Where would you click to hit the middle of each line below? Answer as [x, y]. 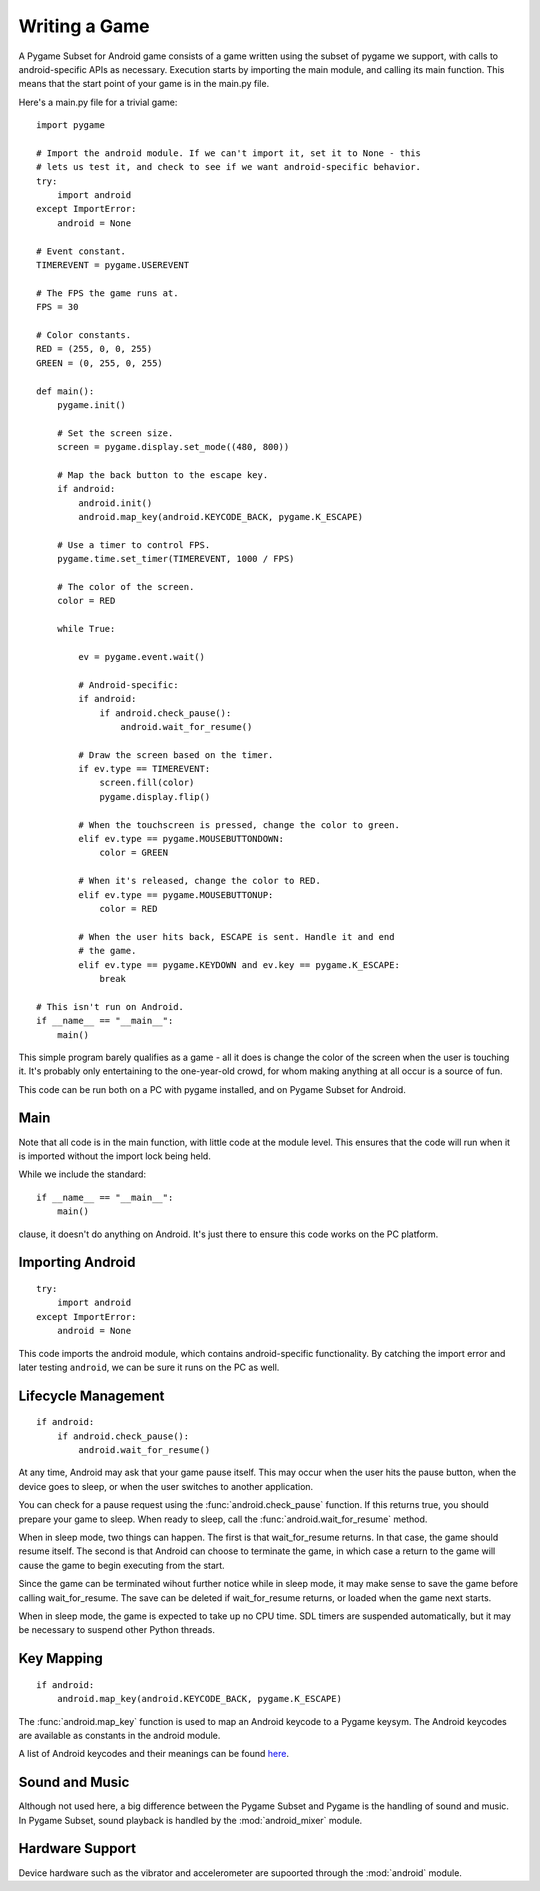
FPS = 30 [57, 307]
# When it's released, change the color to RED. [200, 881]
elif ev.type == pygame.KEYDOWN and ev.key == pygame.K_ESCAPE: [239, 964]
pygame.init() [91, 404]
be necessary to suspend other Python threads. [116, 1630]
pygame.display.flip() [155, 796]
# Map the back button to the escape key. [162, 474]
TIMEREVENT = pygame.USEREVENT [113, 265]
